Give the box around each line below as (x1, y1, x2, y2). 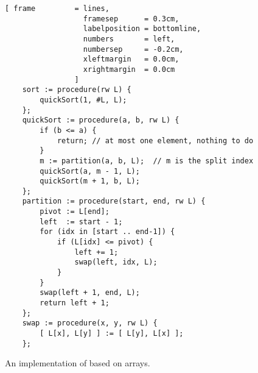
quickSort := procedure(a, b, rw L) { (22, 116, 180, 125)
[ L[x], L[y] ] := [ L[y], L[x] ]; (40, 329, 184, 338)
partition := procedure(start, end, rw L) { (22, 197, 206, 206)
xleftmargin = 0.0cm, (83, 55, 180, 64)
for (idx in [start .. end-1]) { (40, 227, 175, 236)
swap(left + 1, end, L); (40, 288, 140, 297)
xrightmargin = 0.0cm (83, 65, 175, 74)
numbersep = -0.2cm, (83, 44, 184, 54)
